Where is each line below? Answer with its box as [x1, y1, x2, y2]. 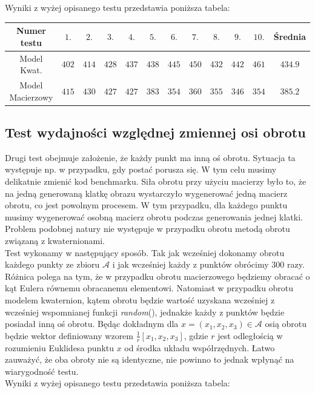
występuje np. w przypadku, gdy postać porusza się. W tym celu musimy [5, 163, 277, 176]
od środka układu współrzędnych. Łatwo [124, 341, 275, 354]
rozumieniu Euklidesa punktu [5, 341, 114, 354]
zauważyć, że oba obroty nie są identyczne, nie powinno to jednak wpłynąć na [5, 353, 294, 366]
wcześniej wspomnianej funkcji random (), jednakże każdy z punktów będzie [5, 305, 285, 318]
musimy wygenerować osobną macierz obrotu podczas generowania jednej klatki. [5, 210, 303, 223]
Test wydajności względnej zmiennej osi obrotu [5, 123, 306, 142]
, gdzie [184, 329, 208, 342]
